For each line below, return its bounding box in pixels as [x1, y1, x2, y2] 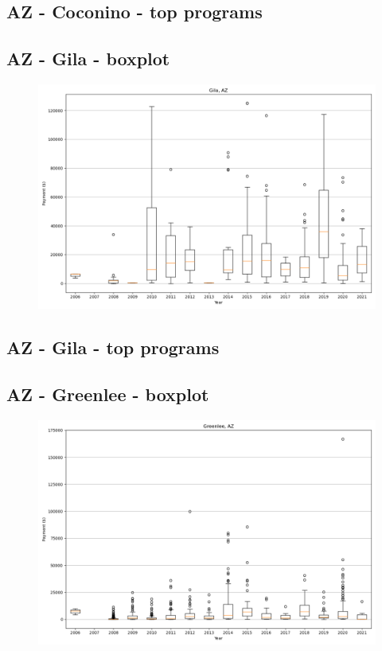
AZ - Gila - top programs [6, 335, 220, 360]
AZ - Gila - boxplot [6, 46, 170, 71]
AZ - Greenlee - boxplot [6, 382, 209, 407]
